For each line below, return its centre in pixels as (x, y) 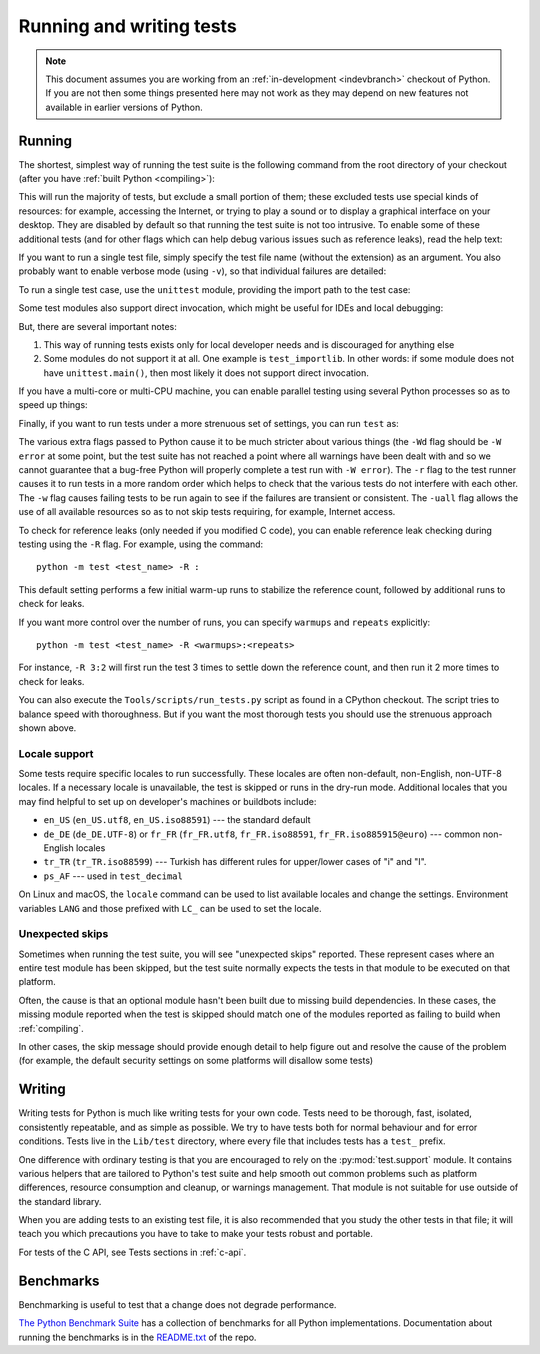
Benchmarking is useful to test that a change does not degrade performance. (177, 1304)
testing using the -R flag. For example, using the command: (141, 544)
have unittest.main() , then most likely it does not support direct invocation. (206, 372)
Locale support (56, 753)
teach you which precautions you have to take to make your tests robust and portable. (196, 1234)
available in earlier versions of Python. (124, 107)
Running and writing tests (127, 26)
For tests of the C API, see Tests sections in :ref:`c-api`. (132, 1252)
